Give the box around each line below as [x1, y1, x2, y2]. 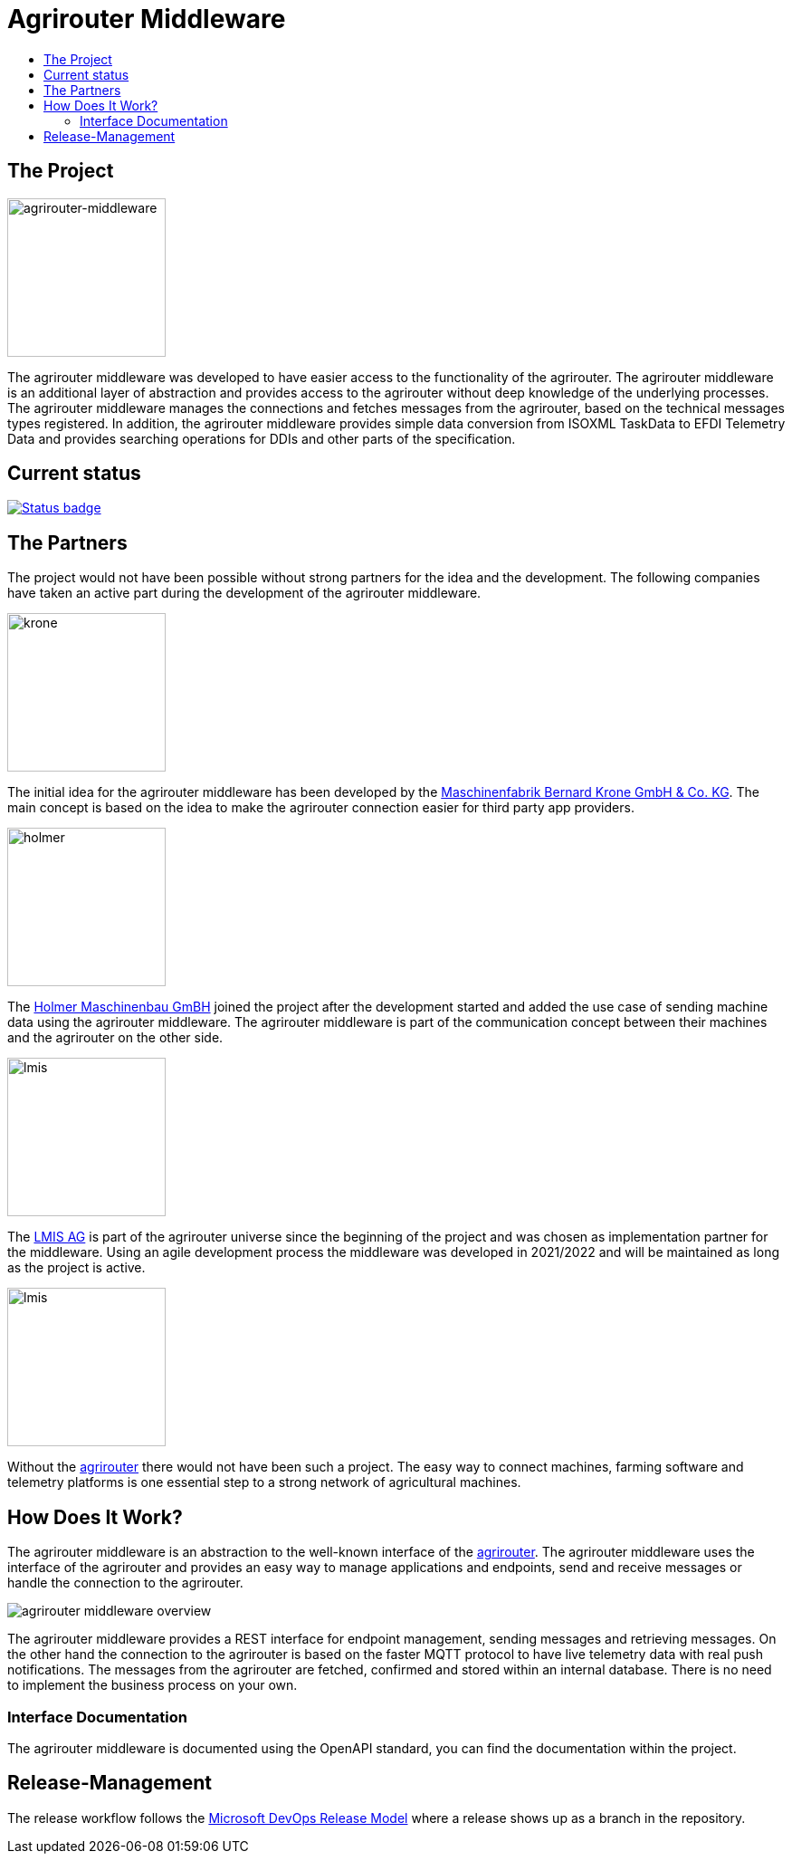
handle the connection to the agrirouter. [7, 1575, 243, 1591]
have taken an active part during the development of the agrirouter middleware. [7, 585, 482, 601]
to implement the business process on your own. [7, 1677, 298, 1693]
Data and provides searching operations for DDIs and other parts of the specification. [7, 430, 516, 446]
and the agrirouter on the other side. [7, 1030, 224, 1046]
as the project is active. [7, 1260, 146, 1276]
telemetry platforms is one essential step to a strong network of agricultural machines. [7, 1474, 521, 1491]
